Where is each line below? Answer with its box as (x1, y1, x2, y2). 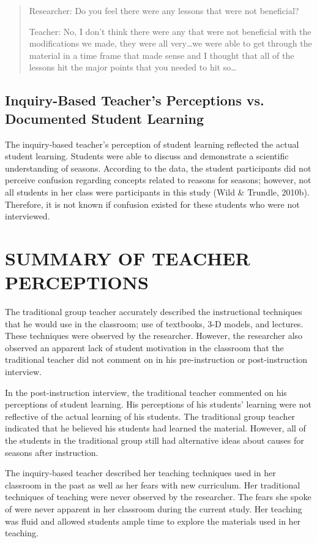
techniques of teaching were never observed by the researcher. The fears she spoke (5, 490, 311, 503)
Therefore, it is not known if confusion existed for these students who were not (5, 197, 300, 210)
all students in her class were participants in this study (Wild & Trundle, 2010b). (5, 185, 310, 198)
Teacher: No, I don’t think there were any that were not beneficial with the (29, 25, 311, 37)
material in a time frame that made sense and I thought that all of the (29, 48, 294, 61)
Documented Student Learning (5, 108, 204, 127)
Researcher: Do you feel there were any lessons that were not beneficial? (29, 4, 299, 17)
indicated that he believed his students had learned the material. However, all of (5, 422, 306, 435)
